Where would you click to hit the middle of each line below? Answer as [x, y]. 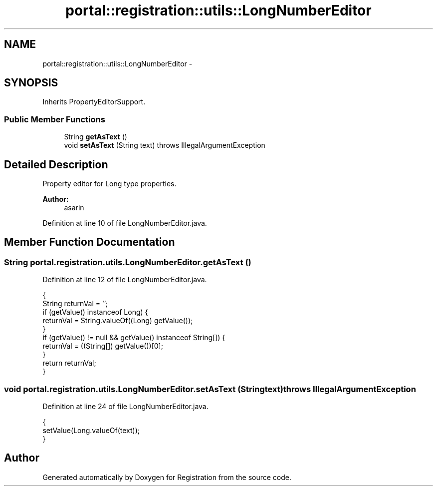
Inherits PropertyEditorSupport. [94, 102]
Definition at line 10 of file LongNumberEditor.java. [125, 223]
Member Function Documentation [90, 242]
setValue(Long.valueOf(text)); [91, 430]
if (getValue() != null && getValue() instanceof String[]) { [134, 338]
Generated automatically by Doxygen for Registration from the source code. [167, 477]
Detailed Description [56, 164]
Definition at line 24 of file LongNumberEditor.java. [125, 406]
